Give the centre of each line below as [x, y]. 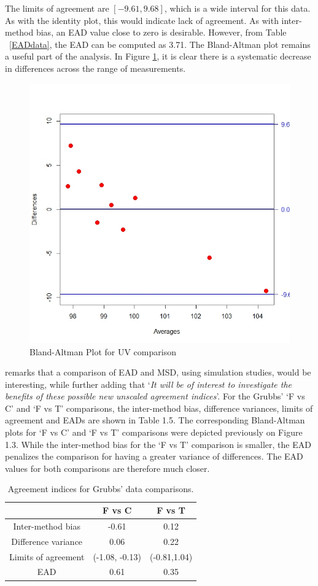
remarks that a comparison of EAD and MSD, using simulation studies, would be [158, 372]
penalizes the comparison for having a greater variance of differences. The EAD [154, 456]
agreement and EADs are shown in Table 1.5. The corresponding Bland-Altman [155, 420]
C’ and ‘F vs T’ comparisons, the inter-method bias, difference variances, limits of [159, 408]
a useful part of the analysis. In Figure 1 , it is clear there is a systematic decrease [158, 56]
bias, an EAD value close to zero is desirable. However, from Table [161, 32]
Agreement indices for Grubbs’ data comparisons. [101, 489]
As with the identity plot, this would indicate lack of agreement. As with [142, 20]
